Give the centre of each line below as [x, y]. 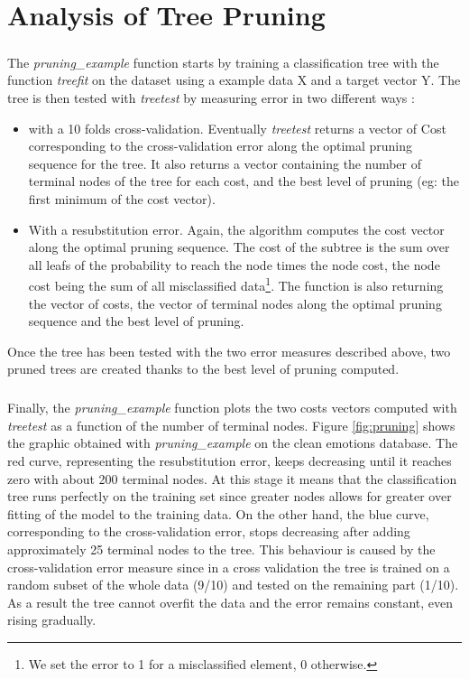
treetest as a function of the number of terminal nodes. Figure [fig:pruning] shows [231, 425]
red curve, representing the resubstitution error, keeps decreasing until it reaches [230, 461]
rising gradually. [52, 620]
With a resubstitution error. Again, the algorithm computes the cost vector [236, 229]
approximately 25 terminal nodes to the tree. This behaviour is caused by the [221, 549]
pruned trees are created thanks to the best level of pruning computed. [203, 369]
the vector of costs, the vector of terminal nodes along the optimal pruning [235, 303]
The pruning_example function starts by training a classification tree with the [223, 62]
